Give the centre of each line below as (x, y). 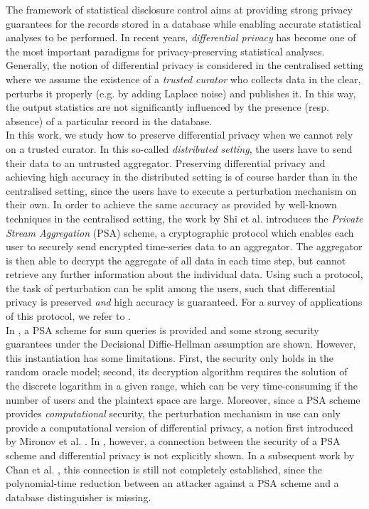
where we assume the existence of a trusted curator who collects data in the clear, (183, 79)
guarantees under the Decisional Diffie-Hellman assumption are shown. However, (181, 344)
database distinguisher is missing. (79, 497)
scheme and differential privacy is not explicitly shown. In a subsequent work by (180, 455)
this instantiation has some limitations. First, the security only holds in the (170, 357)
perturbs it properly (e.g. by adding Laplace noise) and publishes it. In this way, (181, 93)
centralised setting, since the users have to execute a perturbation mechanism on (181, 190)
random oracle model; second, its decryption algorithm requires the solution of (177, 371)
